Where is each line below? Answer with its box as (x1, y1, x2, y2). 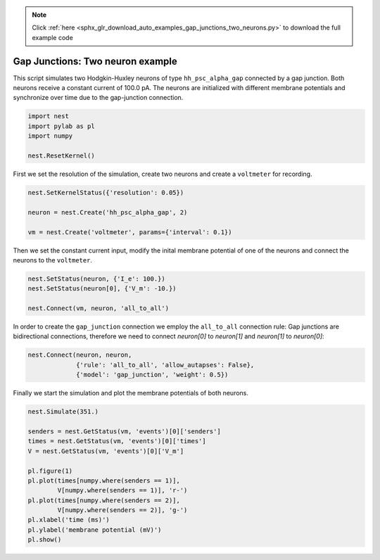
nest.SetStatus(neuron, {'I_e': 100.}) (27, 274, 165, 283)
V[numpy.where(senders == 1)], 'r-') (57, 486, 188, 495)
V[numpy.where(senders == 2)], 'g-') (57, 507, 188, 514)
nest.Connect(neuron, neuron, (27, 351, 132, 359)
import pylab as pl (27, 122, 95, 130)
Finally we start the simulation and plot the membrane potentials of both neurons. (13, 389, 249, 397)
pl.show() (27, 535, 62, 544)
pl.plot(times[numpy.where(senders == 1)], (27, 476, 181, 485)
